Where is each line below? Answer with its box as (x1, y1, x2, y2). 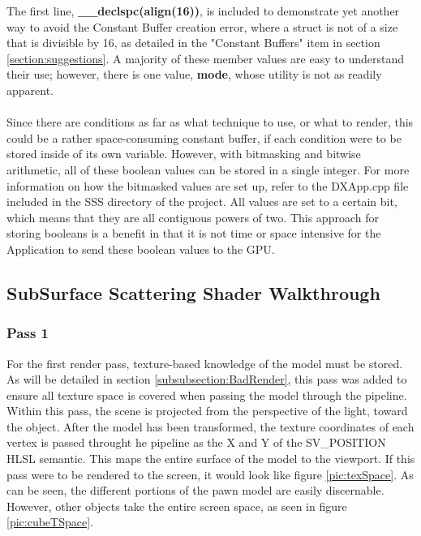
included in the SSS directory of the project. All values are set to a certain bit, (6, 193, 397, 210)
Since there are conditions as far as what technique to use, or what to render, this (6, 114, 414, 131)
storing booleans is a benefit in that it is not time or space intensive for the (6, 225, 381, 242)
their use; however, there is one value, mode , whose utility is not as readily (6, 66, 382, 83)
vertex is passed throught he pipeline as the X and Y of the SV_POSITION (6, 434, 386, 451)
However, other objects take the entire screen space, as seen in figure (6, 497, 347, 514)
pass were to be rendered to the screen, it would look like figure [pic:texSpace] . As (6, 465, 414, 482)
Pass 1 (6, 323, 49, 343)
